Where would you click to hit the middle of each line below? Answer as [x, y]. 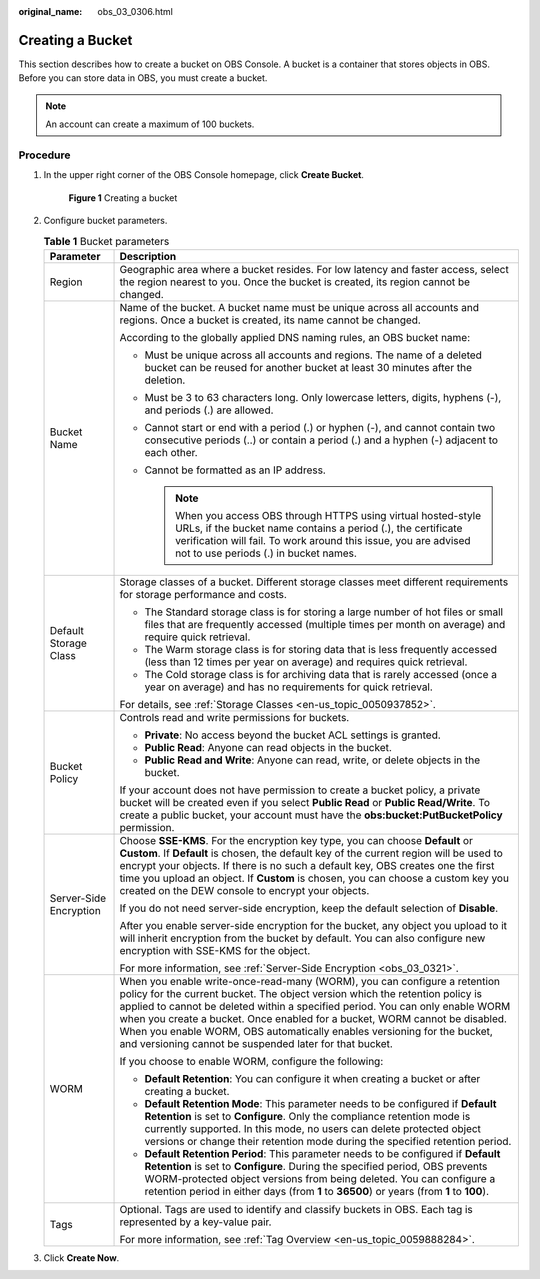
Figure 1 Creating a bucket [123, 197]
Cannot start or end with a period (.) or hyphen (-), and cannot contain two [320, 427]
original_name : [50, 11]
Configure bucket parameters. [105, 220]
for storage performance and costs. [203, 594]
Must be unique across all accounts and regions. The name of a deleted [313, 355]
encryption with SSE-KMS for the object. [215, 950]
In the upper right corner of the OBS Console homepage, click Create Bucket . [204, 175]
